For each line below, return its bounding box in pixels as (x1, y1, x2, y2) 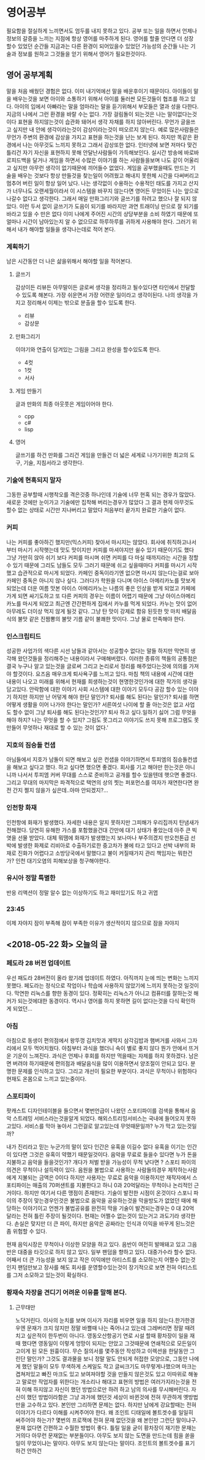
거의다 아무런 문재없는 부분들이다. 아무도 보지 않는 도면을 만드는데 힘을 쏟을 (15, 1432, 195, 1439)
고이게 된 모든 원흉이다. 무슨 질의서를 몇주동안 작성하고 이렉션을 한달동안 (15, 1347, 188, 1354)
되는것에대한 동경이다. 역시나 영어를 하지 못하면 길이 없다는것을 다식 (17, 997, 179, 1004)
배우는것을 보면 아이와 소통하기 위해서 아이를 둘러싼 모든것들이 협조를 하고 (12, 95, 190, 102)
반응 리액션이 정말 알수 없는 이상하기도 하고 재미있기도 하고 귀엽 (6, 889, 158, 896)
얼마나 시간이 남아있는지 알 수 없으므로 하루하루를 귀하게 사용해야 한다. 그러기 (6, 217, 191, 225)
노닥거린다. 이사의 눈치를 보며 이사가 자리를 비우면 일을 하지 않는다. (15, 1316, 176, 1324)
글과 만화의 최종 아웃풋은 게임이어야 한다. (15, 400, 114, 408)
